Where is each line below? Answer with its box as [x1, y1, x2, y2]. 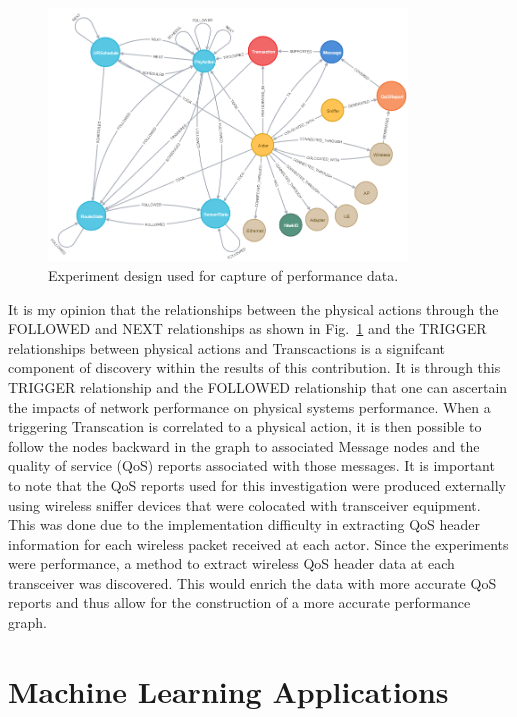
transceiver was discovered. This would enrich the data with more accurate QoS [8, 572, 497, 593]
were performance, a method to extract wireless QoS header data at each [8, 553, 455, 574]
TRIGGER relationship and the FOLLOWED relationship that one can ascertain [8, 376, 508, 397]
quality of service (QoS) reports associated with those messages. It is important [8, 455, 495, 476]
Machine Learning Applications [8, 670, 449, 711]
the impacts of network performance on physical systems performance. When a [8, 396, 491, 417]
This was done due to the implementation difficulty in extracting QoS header [8, 514, 480, 535]
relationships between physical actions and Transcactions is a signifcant [8, 337, 446, 358]
